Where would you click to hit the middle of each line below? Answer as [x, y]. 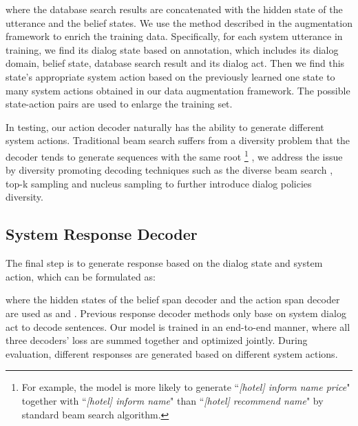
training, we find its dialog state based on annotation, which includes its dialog [172, 49]
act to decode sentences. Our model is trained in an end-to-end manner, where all [178, 326]
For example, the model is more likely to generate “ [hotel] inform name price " [186, 387]
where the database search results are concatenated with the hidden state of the [174, 9]
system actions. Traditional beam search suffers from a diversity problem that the [178, 140]
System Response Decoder [102, 234]
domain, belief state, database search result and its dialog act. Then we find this [175, 63]
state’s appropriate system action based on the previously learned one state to [170, 76]
